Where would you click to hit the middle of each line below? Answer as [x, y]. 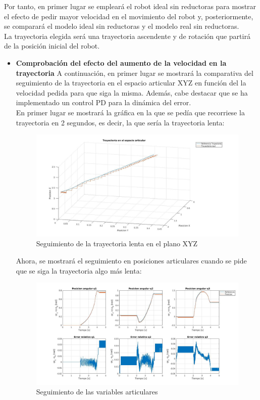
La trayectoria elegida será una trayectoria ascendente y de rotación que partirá [127, 36]
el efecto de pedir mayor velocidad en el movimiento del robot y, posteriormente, [129, 16]
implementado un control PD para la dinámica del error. [103, 102]
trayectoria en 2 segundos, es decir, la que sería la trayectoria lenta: [120, 122]
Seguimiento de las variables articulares [97, 392]
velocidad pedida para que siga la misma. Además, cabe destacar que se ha [132, 92]
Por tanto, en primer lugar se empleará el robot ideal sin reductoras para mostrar [130, 6]
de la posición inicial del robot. [52, 46]
